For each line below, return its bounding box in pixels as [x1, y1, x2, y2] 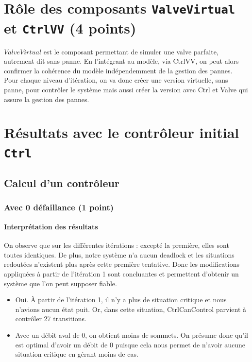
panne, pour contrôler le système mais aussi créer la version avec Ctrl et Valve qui [4, 84, 248, 94]
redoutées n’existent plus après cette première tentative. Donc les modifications [4, 259, 239, 269]
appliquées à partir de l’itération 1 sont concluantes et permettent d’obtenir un [4, 269, 239, 279]
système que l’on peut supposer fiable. [4, 278, 117, 288]
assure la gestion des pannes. [4, 94, 89, 104]
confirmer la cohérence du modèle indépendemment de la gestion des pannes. [4, 65, 233, 75]
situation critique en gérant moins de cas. [15, 349, 138, 359]
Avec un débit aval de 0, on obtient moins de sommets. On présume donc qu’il [15, 329, 248, 340]
